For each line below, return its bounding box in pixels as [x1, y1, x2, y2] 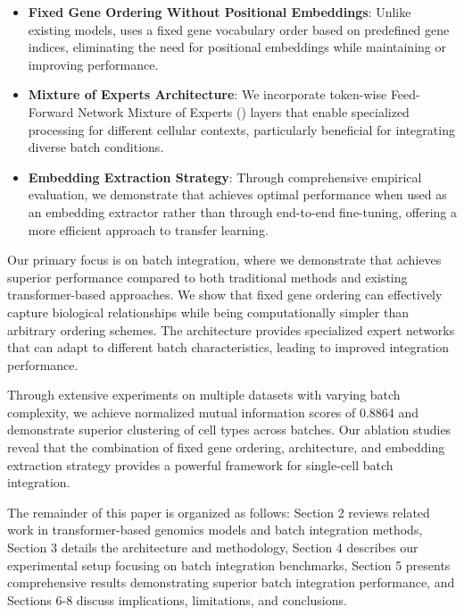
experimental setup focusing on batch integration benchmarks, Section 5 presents [7, 555, 451, 574]
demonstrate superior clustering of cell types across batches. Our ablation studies [7, 420, 452, 439]
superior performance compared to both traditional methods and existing [7, 267, 408, 286]
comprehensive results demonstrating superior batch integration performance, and [7, 573, 455, 592]
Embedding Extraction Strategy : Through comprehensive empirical [28, 167, 422, 186]
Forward [28, 102, 74, 121]
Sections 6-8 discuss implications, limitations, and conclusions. [7, 590, 347, 609]
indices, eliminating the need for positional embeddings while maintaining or [28, 38, 446, 56]
